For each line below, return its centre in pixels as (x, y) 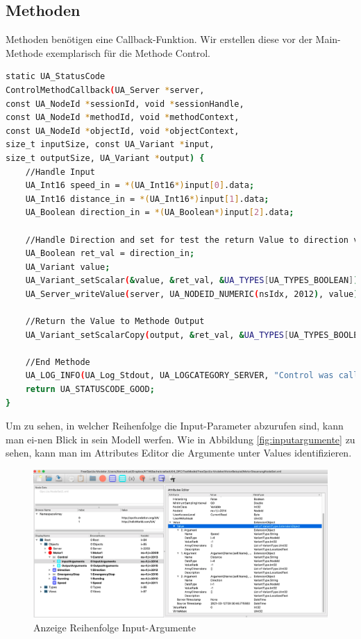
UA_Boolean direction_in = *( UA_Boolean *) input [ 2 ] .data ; (160, 213)
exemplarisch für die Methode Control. (128, 52)
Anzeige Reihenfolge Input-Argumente (115, 627)
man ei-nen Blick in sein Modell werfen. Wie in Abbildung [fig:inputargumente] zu (180, 439)
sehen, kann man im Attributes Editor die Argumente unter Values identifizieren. (179, 453)
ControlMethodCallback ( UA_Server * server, (105, 90)
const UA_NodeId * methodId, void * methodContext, (123, 118)
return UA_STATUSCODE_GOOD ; (90, 390)
